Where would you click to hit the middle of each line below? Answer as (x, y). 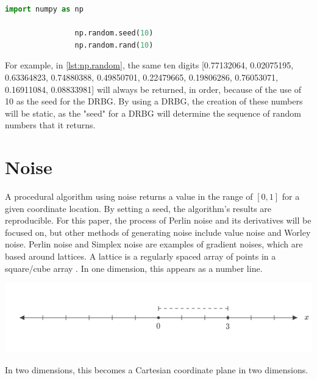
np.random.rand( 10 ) (114, 45)
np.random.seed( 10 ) (114, 33)
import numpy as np (44, 9)
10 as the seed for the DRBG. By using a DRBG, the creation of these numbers (154, 101)
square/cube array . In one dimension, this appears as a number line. (134, 268)
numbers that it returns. (50, 125)
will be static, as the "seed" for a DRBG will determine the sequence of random (153, 113)
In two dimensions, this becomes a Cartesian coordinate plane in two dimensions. (157, 369)
